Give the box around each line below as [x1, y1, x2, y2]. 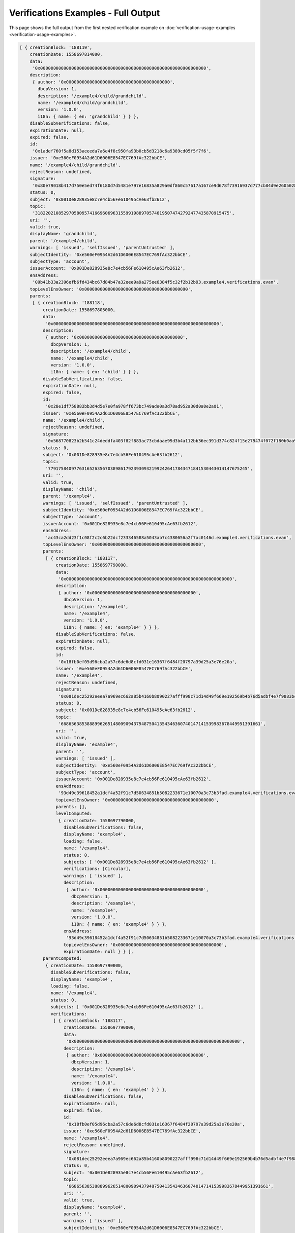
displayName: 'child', [42, 486, 98, 492]
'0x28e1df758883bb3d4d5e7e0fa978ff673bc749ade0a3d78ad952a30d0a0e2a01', [45, 403, 225, 409]
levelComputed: [56, 811, 92, 816]
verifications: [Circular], [63, 866, 131, 871]
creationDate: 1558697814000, [29, 52, 103, 57]
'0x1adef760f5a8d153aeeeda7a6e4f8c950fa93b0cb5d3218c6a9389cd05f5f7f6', [32, 148, 211, 154]
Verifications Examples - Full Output [9, 7, 160, 18]
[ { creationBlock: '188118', [32, 300, 105, 306]
